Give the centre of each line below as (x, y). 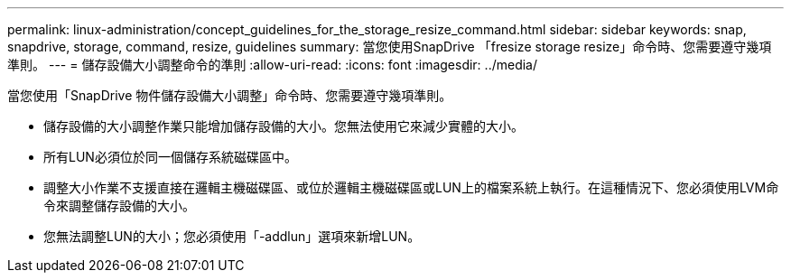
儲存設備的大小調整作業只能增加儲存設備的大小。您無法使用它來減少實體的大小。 (284, 126)
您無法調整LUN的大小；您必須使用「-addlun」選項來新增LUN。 (232, 236)
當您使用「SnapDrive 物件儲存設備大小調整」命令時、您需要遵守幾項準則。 (230, 95)
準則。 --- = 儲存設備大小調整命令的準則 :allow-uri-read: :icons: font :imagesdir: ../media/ (273, 65)
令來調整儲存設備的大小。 (119, 205)
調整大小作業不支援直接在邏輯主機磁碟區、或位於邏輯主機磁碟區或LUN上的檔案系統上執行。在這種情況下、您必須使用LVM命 (411, 187)
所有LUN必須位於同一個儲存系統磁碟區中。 (170, 157)
